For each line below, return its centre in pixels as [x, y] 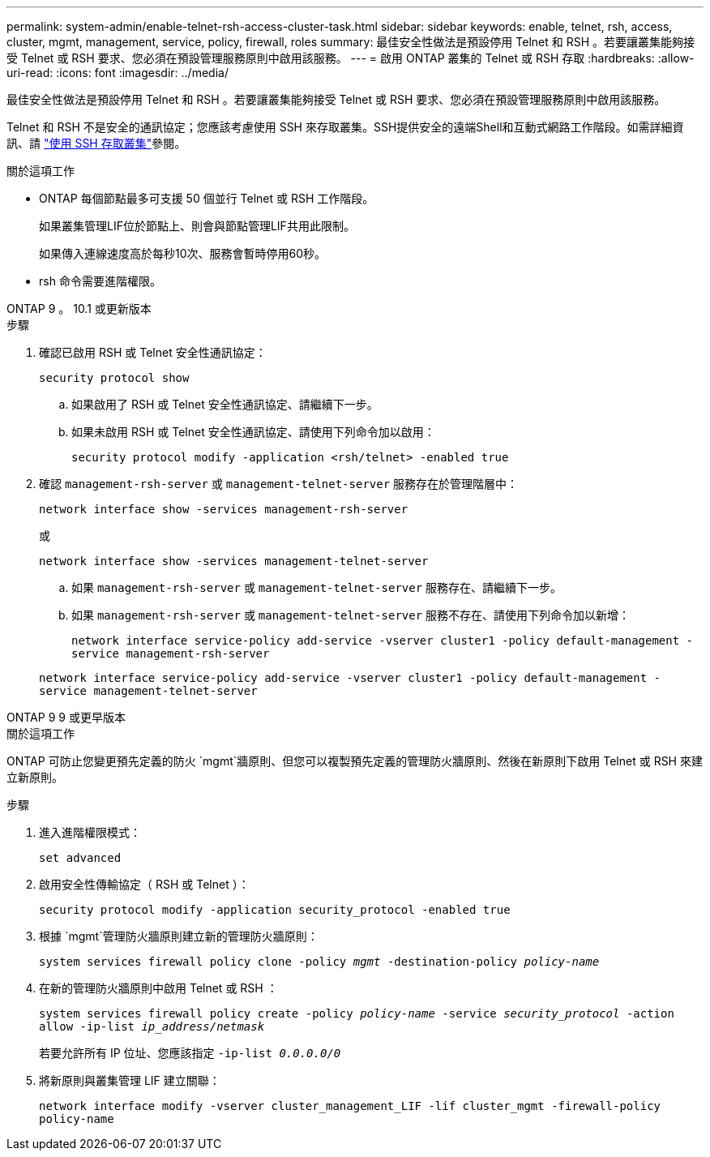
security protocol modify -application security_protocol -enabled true [275, 910]
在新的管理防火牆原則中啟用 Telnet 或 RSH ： [158, 988]
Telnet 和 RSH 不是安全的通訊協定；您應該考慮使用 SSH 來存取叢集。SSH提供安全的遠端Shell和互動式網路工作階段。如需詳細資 [345, 127]
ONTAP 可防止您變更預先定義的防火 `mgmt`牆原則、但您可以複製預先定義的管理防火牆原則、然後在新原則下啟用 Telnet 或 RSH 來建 [355, 761]
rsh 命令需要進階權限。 [100, 281]
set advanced [80, 858]
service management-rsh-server [171, 653]
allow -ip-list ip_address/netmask [152, 1026]
